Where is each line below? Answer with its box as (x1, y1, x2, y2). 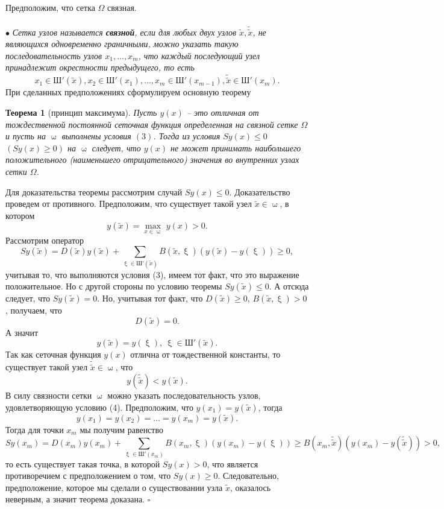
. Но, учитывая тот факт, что (97, 292, 203, 305)
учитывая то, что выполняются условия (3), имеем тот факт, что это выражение (5, 268, 299, 280)
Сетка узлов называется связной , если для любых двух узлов (12, 25, 237, 38)
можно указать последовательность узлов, (107, 388, 261, 401)
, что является (207, 457, 258, 470)
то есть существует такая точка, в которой (5, 457, 160, 470)
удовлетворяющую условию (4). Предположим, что (5, 400, 193, 413)
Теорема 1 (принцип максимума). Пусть (5, 106, 157, 119)
